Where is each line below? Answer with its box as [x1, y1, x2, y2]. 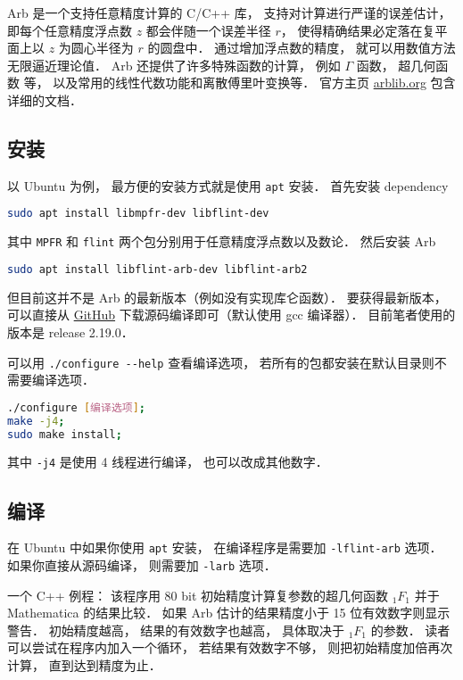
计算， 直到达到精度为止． [7, 656, 161, 675]
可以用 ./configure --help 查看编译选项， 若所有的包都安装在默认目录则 [7, 352, 434, 371]
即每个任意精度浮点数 [7, 21, 132, 39]
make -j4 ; [7, 414, 65, 427]
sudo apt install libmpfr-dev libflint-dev [7, 207, 269, 220]
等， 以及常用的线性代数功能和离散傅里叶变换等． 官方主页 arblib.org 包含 [23, 73, 456, 92]
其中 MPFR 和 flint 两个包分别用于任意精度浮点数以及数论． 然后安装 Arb [7, 232, 436, 251]
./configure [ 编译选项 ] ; [7, 401, 146, 414]
